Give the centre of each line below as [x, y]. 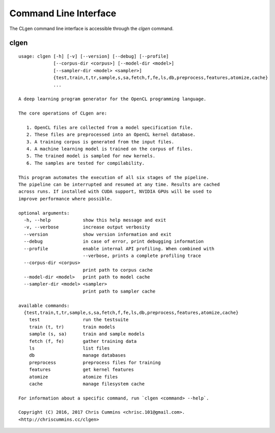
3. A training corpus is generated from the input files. [100, 142]
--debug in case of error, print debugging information [114, 241]
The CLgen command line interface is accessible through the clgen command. [92, 28]
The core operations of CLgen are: [63, 113]
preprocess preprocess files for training [95, 362]
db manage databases [77, 355]
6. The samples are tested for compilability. [86, 163]
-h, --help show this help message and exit [95, 220]
